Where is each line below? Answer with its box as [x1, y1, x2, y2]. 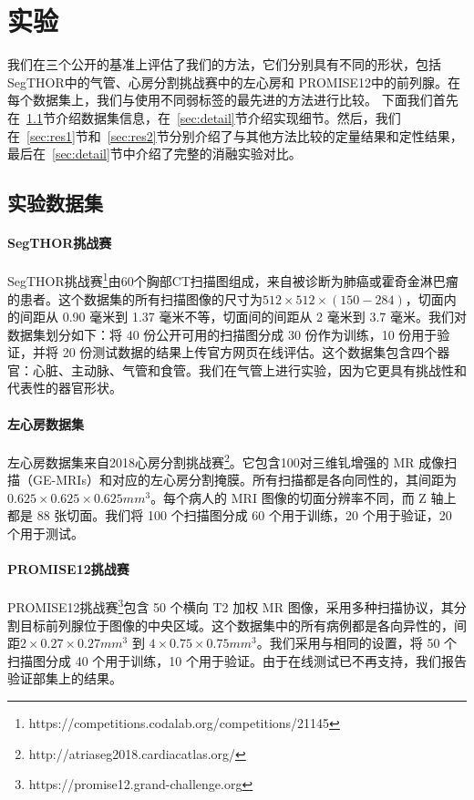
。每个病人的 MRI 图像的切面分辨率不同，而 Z [150, 487, 427, 507]
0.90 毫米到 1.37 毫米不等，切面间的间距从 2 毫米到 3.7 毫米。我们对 [62, 307, 467, 326]
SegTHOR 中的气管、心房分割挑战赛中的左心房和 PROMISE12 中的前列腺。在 [7, 72, 461, 91]
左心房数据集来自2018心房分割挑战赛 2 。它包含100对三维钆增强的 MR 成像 [7, 449, 445, 471]
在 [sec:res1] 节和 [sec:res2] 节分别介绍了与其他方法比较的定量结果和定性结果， [7, 126, 463, 145]
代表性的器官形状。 [7, 378, 122, 397]
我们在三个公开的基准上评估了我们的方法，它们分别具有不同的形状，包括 [7, 55, 441, 74]
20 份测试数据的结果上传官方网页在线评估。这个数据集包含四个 [62, 343, 438, 362]
